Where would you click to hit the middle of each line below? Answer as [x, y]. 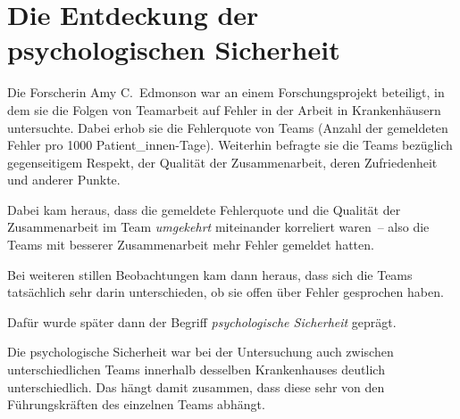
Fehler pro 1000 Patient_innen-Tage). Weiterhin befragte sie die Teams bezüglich [230, 145]
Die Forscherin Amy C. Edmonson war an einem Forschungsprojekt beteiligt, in [226, 92]
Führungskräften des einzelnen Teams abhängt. [136, 404]
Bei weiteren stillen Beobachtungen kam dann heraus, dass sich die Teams [210, 274]
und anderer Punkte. [64, 180]
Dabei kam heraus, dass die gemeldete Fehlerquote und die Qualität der [204, 209]
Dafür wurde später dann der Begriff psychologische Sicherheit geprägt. [202, 321]
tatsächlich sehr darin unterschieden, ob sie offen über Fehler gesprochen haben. [226, 292]
